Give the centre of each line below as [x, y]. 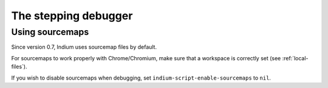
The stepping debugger [72, 16]
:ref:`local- [296, 58]
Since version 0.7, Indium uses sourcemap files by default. [84, 47]
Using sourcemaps [50, 32]
